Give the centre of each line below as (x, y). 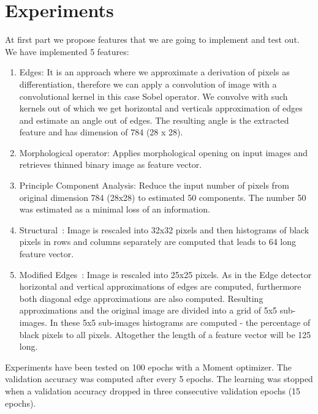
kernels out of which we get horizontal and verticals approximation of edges (161, 108)
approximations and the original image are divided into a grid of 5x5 (148, 310)
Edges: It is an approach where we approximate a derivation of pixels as (154, 72)
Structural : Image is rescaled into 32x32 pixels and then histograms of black (164, 229)
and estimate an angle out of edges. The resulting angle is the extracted (154, 120)
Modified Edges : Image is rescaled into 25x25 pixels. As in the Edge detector (165, 274)
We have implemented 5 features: (67, 51)
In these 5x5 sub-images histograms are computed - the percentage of (180, 322)
